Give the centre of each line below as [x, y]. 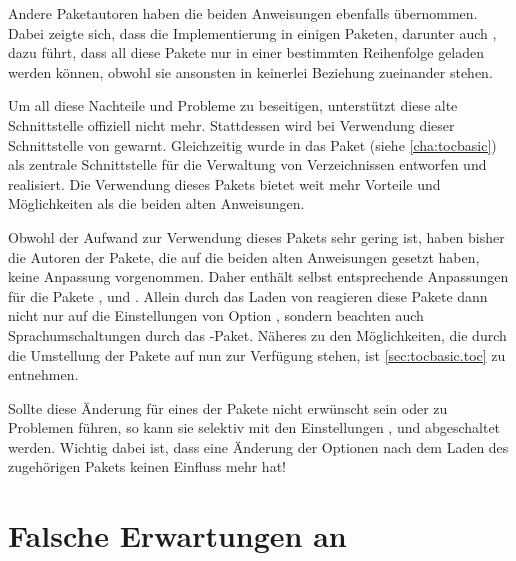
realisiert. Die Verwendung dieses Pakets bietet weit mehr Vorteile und [224, 183]
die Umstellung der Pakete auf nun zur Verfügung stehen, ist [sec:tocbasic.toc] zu [257, 354]
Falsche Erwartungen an [177, 535]
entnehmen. [43, 374]
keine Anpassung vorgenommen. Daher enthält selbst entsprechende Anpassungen [258, 276]
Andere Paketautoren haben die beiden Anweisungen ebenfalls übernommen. [243, 13]
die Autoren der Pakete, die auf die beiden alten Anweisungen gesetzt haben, [244, 256]
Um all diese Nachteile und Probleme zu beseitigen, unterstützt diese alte [233, 105]
